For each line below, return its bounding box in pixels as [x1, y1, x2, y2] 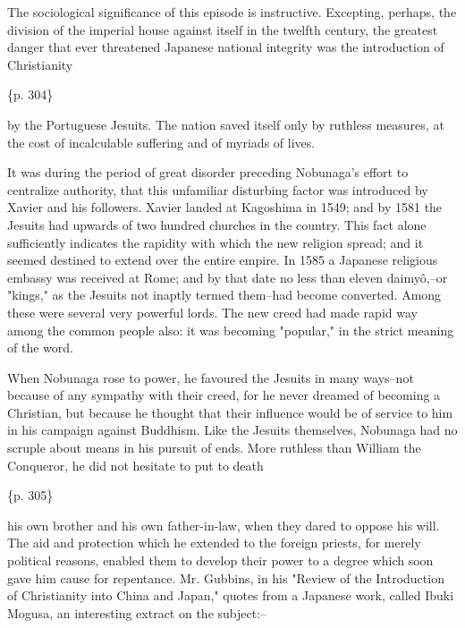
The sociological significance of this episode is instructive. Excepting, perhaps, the [7, 3, 457, 21]
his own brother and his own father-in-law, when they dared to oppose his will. [7, 515, 440, 534]
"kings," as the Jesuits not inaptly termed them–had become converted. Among [7, 285, 442, 304]
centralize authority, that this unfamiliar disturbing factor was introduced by [7, 180, 428, 199]
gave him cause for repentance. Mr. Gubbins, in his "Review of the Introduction [7, 568, 444, 587]
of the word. [7, 338, 73, 357]
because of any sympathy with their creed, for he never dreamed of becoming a [7, 386, 441, 404]
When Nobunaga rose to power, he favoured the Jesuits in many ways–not [7, 368, 414, 386]
